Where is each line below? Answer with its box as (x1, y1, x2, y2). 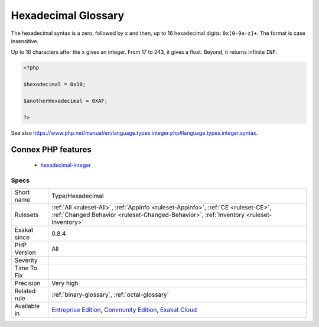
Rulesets (14, 211, 38, 219)
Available (14, 302, 40, 310)
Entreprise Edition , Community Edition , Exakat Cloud (51, 306, 197, 314)
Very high (51, 279, 79, 287)
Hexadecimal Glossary (11, 9, 124, 22)
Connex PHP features (11, 145, 92, 155)
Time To (14, 264, 38, 272)
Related (14, 287, 36, 295)
